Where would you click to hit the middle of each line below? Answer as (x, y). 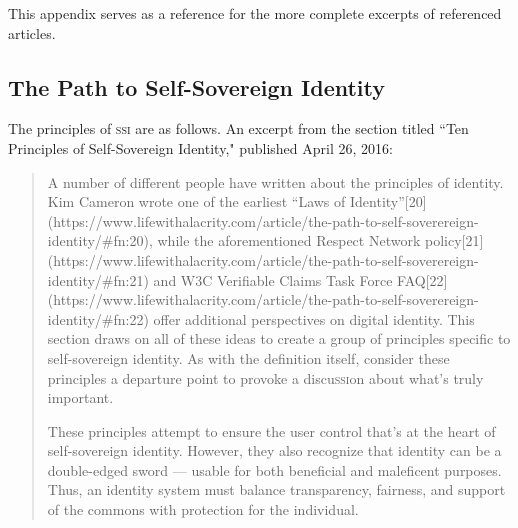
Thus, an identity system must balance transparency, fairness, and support (276, 489)
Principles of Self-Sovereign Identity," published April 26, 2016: (200, 147)
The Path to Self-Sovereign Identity (197, 86)
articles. (32, 32)
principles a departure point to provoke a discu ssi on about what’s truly (265, 377)
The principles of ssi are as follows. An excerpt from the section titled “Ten (238, 128)
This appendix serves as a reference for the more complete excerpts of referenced (255, 13)
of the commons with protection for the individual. (203, 509)
